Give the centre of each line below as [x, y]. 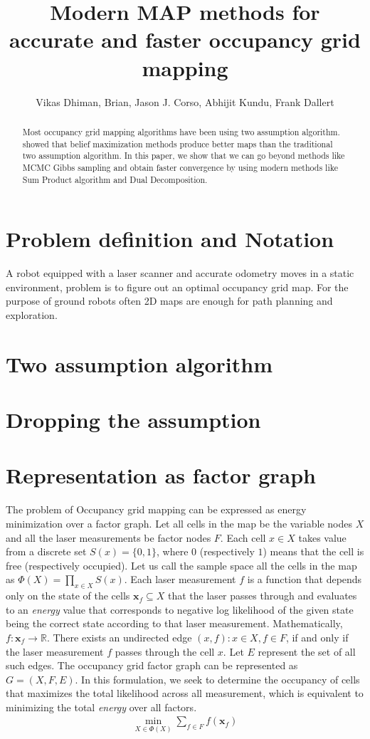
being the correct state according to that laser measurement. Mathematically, [174, 623]
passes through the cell [165, 651]
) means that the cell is [313, 551]
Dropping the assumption [133, 420]
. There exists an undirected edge [119, 637]
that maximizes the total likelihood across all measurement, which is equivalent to [185, 693]
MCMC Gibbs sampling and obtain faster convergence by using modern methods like [180, 167]
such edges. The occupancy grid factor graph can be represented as [152, 665]
